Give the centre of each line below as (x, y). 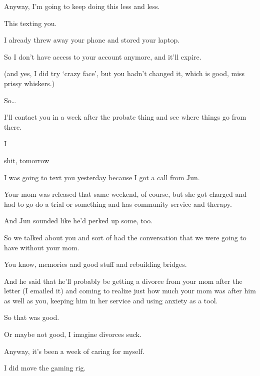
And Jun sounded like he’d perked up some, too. (78, 221)
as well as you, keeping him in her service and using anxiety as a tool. (111, 300)
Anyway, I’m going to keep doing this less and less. (82, 6)
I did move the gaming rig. (45, 368)
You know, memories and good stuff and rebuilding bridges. (95, 264)
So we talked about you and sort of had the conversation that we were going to (125, 237)
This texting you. (30, 23)
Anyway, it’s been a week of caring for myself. (74, 351)
